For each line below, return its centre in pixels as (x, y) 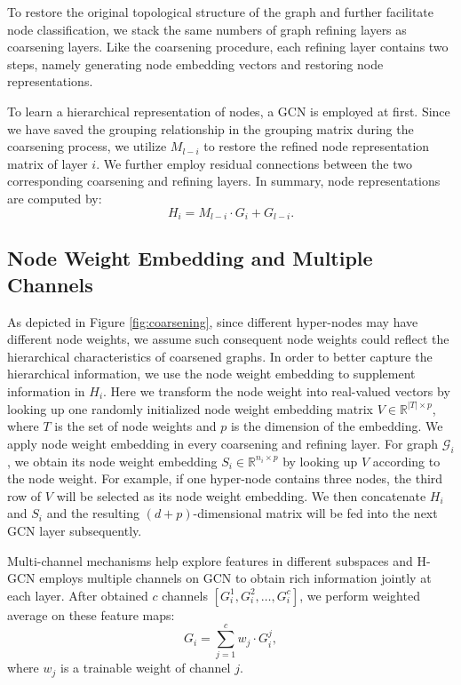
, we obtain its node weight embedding (112, 461)
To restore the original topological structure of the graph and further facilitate (221, 12)
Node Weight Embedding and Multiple (190, 258)
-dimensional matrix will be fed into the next (315, 513)
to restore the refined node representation (317, 146)
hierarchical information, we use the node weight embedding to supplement (211, 374)
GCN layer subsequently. (75, 530)
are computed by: (55, 198)
